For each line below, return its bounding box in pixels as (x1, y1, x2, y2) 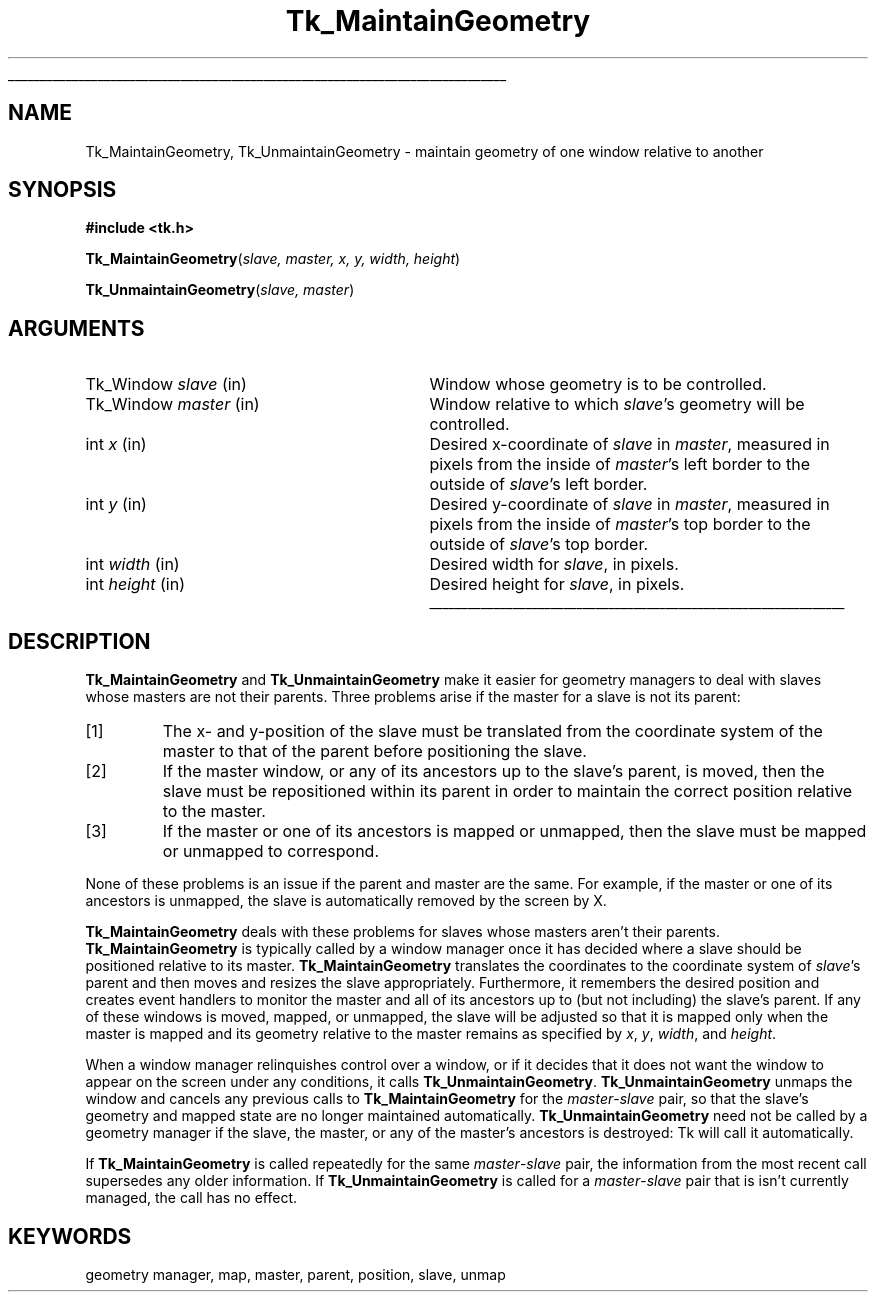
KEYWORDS (8, 1223, 132, 1249)
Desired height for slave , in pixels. (429, 574, 685, 595)
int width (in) (85, 554, 180, 575)
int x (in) (85, 434, 147, 455)
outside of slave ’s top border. (429, 534, 649, 555)
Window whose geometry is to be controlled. (429, 374, 767, 395)
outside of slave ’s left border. (429, 474, 648, 495)
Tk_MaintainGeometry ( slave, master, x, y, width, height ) (85, 250, 461, 268)
